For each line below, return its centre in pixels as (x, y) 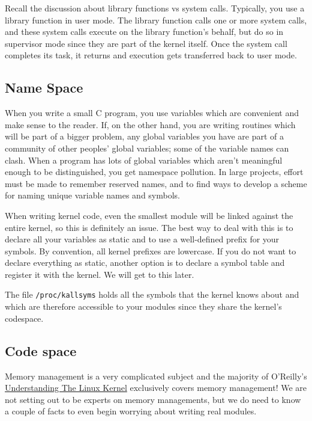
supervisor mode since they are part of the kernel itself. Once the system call (146, 43)
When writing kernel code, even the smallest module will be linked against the (149, 215)
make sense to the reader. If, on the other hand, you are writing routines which (150, 124)
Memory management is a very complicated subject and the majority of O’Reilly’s (156, 376)
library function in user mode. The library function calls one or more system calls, (156, 20)
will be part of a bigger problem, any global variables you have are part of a (145, 136)
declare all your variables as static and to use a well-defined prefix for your (142, 239)
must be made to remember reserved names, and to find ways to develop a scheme (156, 183)
